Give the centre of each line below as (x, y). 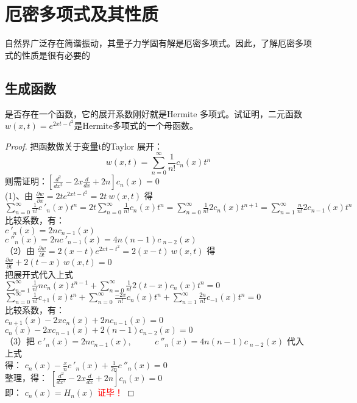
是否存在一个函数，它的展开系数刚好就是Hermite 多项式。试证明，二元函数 (154, 113)
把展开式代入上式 (39, 274)
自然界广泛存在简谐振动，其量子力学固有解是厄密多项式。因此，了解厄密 (150, 43)
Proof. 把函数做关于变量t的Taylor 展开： (84, 146)
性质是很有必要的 (56, 55)
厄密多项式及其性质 (82, 14)
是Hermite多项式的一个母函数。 (136, 125)
